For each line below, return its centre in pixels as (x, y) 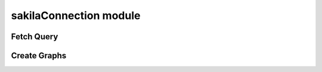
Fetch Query (35, 37)
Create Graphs (39, 56)
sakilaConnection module (76, 15)
